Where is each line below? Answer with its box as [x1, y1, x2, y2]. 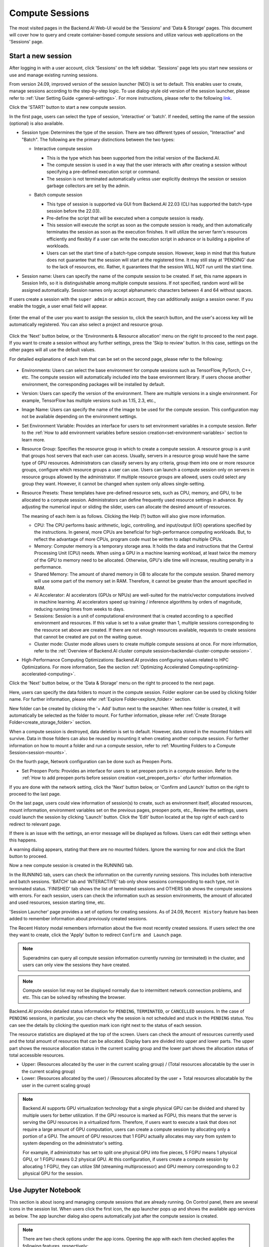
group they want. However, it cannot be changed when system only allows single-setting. [21, 480, 205, 486]
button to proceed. [9, 853, 48, 859]
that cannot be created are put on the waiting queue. [34, 634, 142, 640]
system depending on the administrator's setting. [22, 1140, 124, 1146]
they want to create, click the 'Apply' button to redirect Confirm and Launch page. [9, 932, 183, 938]
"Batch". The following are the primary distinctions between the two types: [21, 136, 175, 142]
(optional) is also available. [9, 120, 64, 126]
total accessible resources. [9, 1052, 65, 1058]
